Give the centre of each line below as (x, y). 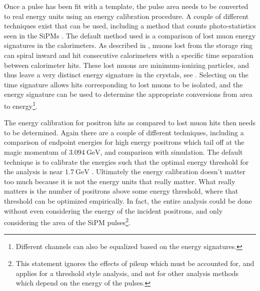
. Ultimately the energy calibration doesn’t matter (168, 171)
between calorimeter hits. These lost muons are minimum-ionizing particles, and (127, 65)
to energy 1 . (21, 105)
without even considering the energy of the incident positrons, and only (113, 210)
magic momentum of (35, 151)
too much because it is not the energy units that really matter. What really (120, 181)
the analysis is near (33, 171)
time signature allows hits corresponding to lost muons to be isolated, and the (123, 84)
